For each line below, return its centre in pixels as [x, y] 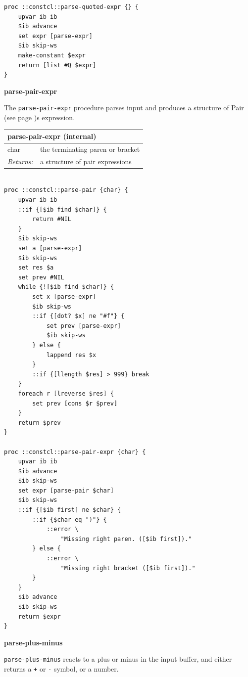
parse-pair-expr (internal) [52, 136]
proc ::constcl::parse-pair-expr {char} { [75, 452]
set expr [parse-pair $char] [66, 490]
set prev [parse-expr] [84, 326]
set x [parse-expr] [64, 297]
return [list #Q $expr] [57, 65]
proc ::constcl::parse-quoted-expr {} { [72, 7]
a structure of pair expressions [86, 161]
